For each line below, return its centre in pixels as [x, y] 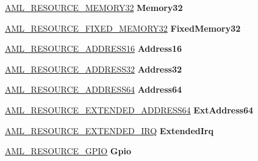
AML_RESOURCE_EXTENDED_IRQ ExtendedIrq [109, 130]
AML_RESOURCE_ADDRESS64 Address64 [94, 89]
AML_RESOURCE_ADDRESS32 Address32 [94, 69]
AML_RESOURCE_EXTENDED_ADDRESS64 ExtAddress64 [129, 109]
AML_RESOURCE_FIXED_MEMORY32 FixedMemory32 [123, 28]
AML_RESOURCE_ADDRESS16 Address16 [94, 48]
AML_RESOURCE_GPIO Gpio [68, 151]
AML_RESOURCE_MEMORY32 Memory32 [94, 7]
